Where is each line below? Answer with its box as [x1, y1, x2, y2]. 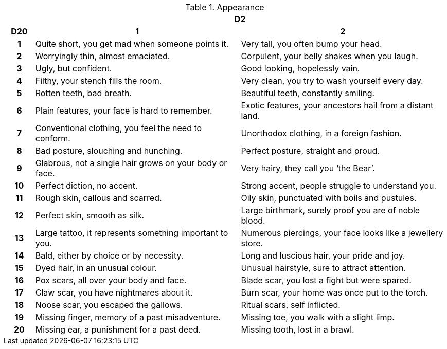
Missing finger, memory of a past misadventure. [35, 312, 221, 322]
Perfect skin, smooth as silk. [35, 210, 145, 221]
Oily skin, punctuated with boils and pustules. [241, 193, 417, 203]
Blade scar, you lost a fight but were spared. [241, 275, 412, 285]
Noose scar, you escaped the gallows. [35, 300, 183, 310]
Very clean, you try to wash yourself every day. [241, 76, 423, 86]
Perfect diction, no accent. [35, 180, 138, 191]
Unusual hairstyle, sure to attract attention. [241, 263, 406, 273]
